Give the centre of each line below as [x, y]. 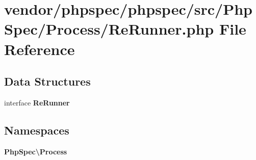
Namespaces [37, 130]
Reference [40, 49]
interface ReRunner [37, 102]
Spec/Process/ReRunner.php [109, 29]
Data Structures [47, 81]
